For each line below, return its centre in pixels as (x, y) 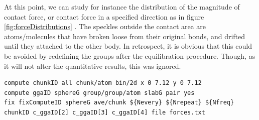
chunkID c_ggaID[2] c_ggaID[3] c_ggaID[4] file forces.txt (105, 112)
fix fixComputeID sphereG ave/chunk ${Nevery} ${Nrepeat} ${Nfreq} (119, 103)
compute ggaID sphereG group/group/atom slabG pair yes (99, 93)
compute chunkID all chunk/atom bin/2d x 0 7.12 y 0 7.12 (103, 83)
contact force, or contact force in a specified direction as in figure (104, 16)
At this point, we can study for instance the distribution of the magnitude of (122, 7)
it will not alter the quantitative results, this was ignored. (93, 66)
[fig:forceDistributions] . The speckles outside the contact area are (105, 26)
